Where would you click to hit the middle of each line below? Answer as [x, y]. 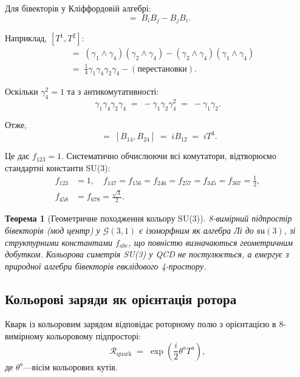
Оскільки [22, 91]
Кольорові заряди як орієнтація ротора [121, 298]
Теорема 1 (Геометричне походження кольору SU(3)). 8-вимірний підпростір [148, 218]
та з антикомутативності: [113, 91]
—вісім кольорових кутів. [70, 366]
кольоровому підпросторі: [94, 336]
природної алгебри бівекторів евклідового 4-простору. [106, 266]
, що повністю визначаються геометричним [211, 242]
